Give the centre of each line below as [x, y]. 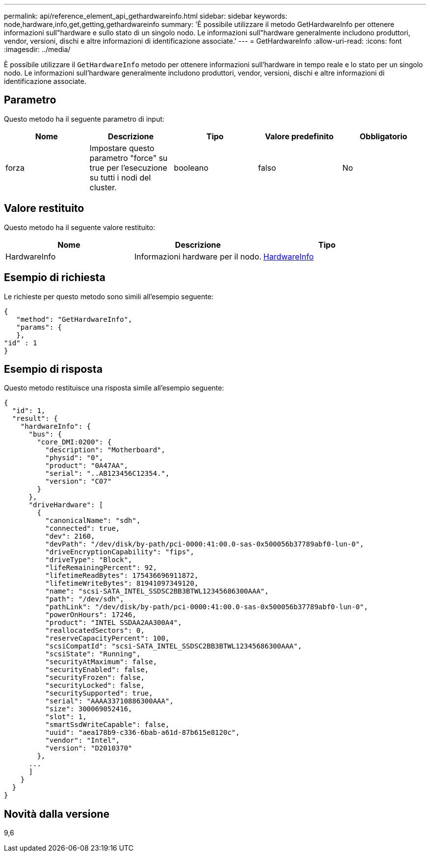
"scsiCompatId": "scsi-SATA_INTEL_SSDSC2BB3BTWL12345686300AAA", [174, 646]
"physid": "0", [74, 458]
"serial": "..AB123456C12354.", [107, 474]
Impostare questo [122, 148]
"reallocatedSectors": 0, [95, 631]
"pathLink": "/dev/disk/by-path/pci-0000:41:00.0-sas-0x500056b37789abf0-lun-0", [207, 607]
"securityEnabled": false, [97, 670]
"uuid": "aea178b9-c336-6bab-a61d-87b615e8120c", [143, 733]
